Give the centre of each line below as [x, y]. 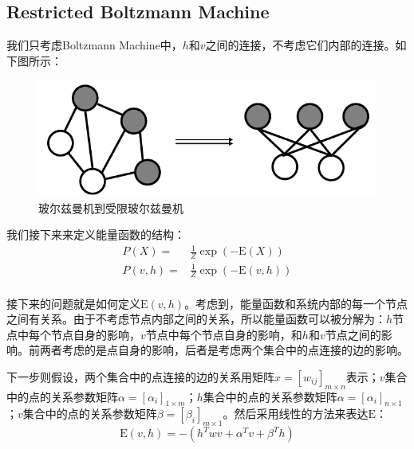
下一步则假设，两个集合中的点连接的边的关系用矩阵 [140, 376]
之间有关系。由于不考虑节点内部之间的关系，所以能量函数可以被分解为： [196, 319]
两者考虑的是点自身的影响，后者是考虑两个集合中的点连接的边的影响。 [224, 350]
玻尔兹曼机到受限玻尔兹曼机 [111, 207]
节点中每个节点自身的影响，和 [224, 334]
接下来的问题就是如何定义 [73, 303]
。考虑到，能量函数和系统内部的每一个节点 [296, 303]
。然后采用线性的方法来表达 [296, 414]
